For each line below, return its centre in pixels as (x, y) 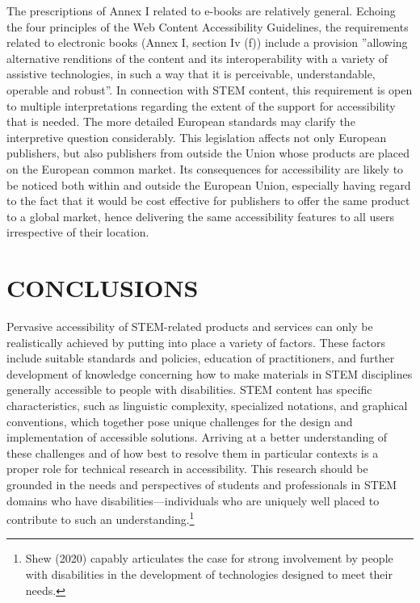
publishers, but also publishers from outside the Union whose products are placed (208, 153)
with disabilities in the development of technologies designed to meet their (209, 574)
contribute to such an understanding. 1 (101, 518)
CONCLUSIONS (103, 288)
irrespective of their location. (78, 232)
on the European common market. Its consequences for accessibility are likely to (205, 168)
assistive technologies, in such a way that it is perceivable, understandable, (191, 74)
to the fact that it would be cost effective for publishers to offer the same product (208, 201)
